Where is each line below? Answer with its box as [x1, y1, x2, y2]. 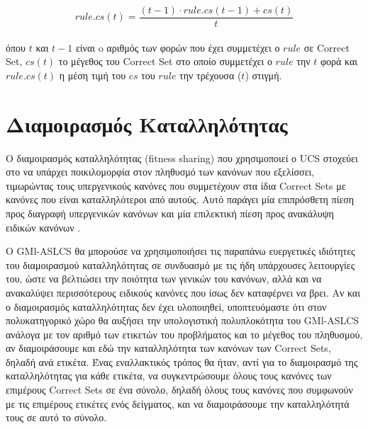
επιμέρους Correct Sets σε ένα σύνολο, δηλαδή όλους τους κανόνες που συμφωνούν [6, 382, 353, 397]
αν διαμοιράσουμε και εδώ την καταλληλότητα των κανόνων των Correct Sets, [6, 341, 331, 355]
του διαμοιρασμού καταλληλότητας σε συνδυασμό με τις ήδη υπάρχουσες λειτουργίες [6, 257, 355, 272]
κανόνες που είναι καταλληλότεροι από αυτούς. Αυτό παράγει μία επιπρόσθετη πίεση [6, 192, 355, 207]
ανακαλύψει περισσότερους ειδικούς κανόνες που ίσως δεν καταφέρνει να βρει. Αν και [6, 285, 360, 299]
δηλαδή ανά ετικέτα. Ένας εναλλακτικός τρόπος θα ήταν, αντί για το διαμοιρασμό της [6, 354, 358, 369]
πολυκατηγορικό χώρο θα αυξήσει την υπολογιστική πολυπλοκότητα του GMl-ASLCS [6, 313, 359, 328]
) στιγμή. [245, 67, 282, 82]
